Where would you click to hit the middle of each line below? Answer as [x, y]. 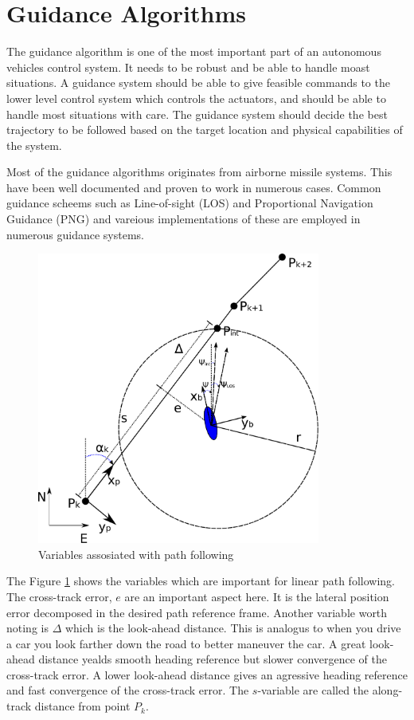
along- [387, 690]
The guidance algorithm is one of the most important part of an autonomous [194, 51]
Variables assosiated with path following [136, 554]
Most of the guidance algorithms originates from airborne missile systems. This [199, 172]
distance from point [82, 706]
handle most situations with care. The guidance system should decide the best [197, 114]
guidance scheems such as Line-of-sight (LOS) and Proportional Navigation [190, 203]
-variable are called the [313, 690]
